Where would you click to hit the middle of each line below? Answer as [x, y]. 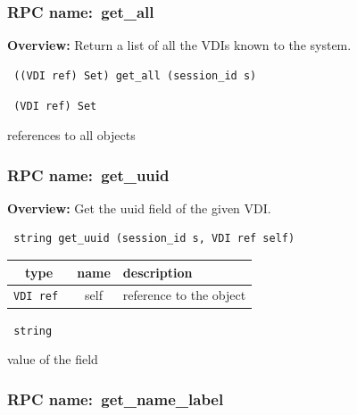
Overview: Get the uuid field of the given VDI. [139, 207]
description [158, 272]
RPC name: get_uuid [88, 174]
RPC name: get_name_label [116, 398]
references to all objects [71, 135]
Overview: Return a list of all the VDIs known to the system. [179, 45]
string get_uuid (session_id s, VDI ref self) [154, 239]
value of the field [53, 359]
